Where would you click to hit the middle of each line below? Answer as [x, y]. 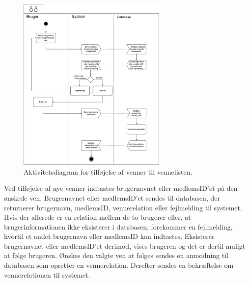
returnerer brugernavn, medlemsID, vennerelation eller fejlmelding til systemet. [123, 207]
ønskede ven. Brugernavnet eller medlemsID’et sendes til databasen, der [112, 197]
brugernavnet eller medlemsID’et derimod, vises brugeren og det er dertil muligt [125, 245]
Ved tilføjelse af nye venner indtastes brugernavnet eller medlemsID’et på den [121, 188]
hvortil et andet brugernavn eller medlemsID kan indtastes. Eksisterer [109, 236]
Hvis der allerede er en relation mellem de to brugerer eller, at [97, 217]
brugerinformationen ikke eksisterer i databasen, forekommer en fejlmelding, [118, 226]
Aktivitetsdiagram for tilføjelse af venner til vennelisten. [108, 171]
